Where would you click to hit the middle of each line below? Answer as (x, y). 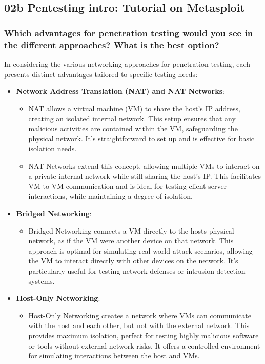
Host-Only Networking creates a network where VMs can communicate (140, 315)
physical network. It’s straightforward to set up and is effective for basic (141, 138)
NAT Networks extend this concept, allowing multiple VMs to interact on (144, 166)
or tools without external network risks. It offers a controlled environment (144, 345)
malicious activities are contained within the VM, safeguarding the (133, 128)
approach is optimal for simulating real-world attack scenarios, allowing (140, 250)
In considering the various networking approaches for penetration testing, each (127, 63)
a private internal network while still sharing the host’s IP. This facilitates (145, 176)
